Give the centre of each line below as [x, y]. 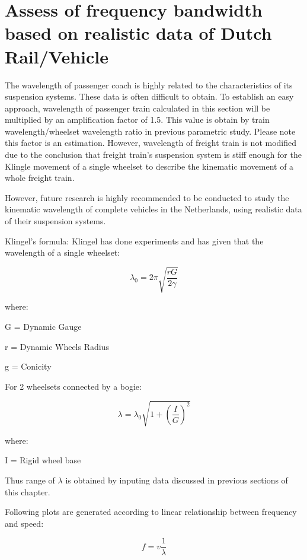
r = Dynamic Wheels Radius [57, 346]
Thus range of [30, 480]
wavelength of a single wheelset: [63, 252]
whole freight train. [40, 178]
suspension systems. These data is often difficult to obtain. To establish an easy [149, 96]
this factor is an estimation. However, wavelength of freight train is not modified [151, 143]
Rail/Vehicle [57, 56]
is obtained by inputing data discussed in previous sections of [177, 480]
